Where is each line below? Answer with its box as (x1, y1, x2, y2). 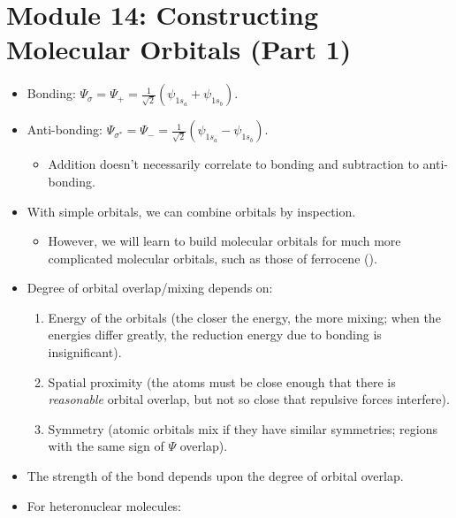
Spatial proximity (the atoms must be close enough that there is (48, 372, 396, 391)
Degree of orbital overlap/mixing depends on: (27, 278, 273, 297)
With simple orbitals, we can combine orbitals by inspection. (27, 202, 356, 220)
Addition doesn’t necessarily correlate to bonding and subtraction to (48, 155, 419, 173)
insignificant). (48, 343, 122, 362)
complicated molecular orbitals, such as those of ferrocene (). (48, 248, 377, 267)
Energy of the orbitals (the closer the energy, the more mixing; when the (48, 308, 441, 326)
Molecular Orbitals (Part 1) (6, 31, 352, 67)
